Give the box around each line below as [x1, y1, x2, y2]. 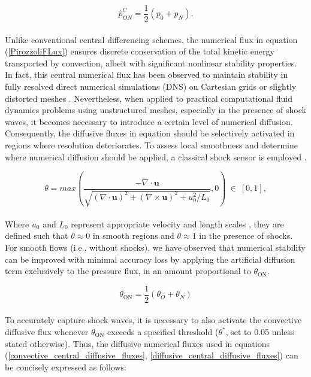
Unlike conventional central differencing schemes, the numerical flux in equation [5, 33, 298, 45]
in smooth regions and [92, 229, 174, 242]
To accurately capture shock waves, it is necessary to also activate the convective [5, 314, 302, 326]
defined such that [5, 229, 68, 242]
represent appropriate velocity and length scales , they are [71, 217, 284, 230]
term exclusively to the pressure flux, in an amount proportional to [5, 264, 251, 277]
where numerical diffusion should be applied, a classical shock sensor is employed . [5, 150, 307, 163]
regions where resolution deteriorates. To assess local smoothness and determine [5, 139, 298, 151]
